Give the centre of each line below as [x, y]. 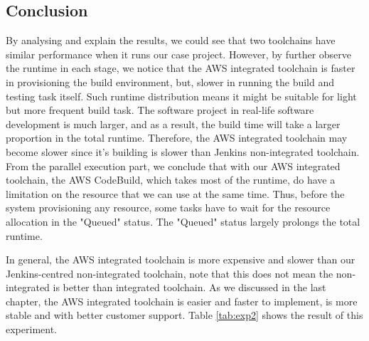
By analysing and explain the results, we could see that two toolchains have [171, 40]
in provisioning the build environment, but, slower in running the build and [170, 82]
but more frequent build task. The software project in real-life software [160, 110]
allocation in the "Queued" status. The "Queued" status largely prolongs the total [183, 221]
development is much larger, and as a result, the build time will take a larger [173, 124]
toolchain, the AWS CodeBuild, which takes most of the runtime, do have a [171, 180]
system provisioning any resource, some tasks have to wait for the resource [168, 208]
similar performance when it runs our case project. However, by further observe [179, 54]
